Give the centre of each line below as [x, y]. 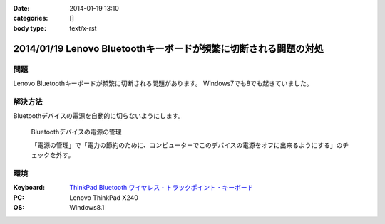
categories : [31, 18]
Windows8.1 [87, 208]
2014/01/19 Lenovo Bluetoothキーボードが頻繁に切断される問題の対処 [169, 49]
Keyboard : [29, 188]
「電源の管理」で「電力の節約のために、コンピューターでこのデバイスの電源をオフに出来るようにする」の [187, 145]
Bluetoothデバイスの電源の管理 [76, 132]
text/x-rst [83, 28]
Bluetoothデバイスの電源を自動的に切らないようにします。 [99, 116]
